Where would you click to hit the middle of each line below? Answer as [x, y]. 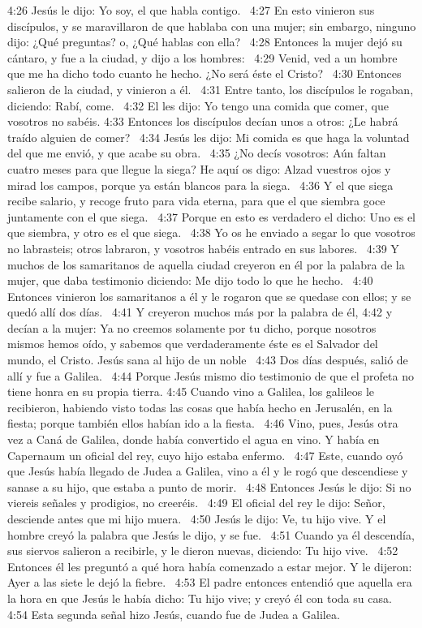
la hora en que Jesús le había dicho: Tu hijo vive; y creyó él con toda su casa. [200, 598]
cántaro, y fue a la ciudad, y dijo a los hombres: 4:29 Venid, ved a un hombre [202, 57]
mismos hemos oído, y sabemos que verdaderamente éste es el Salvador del [193, 344]
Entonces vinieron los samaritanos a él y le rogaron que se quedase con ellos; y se [209, 296]
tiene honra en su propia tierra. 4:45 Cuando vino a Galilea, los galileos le [191, 391]
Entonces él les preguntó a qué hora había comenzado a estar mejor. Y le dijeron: [210, 566]
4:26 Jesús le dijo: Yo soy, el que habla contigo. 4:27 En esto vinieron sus [191, 10]
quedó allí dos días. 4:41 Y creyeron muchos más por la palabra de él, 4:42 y [200, 312]
